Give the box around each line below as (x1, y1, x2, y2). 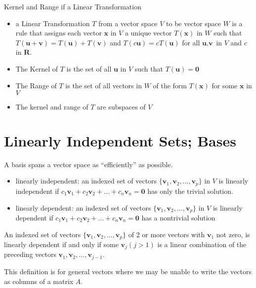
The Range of (15, 80, 57, 90)
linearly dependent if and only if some (4, 239, 119, 250)
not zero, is (216, 229, 250, 239)
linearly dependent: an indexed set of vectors (15, 202, 151, 213)
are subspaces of (97, 102, 146, 112)
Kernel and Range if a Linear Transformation (4, 1, 141, 11)
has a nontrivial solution (141, 212, 215, 222)
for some (212, 80, 238, 90)
